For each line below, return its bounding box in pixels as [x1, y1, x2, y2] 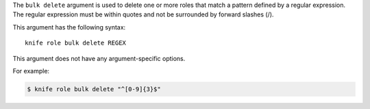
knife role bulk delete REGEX [25, 39, 127, 47]
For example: [12, 66, 50, 75]
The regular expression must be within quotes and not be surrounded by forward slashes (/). [12, 10, 274, 19]
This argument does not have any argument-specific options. [12, 54, 186, 62]
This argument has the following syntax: [12, 23, 126, 31]
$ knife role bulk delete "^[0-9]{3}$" [27, 85, 161, 93]
